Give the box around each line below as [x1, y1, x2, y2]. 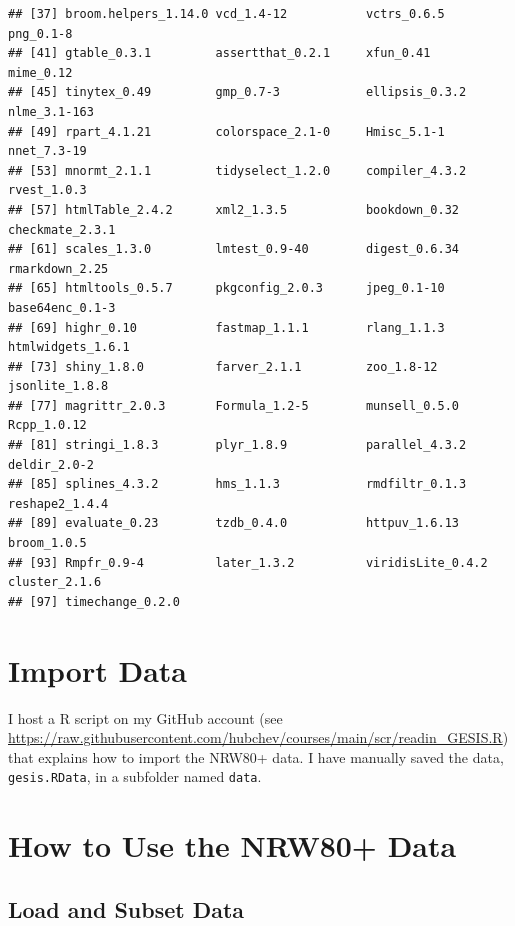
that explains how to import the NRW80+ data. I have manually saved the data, [8, 746, 504, 767]
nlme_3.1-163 [8, 104, 94, 119]
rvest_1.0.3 [8, 183, 87, 198]
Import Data [8, 649, 187, 690]
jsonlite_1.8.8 [8, 379, 109, 394]
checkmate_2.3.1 [8, 222, 116, 237]
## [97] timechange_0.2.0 [8, 594, 180, 609]
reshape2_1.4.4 [8, 496, 109, 511]
